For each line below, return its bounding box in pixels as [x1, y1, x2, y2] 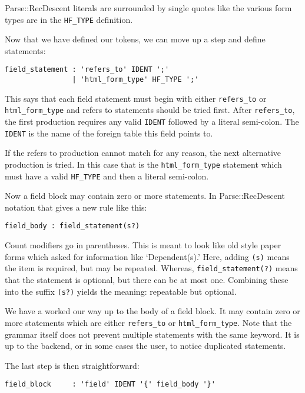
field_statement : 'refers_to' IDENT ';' [5, 65, 170, 74]
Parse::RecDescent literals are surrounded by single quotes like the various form [5, 2, 292, 14]
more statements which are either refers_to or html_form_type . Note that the [5, 316, 292, 328]
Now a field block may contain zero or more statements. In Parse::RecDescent [5, 189, 285, 202]
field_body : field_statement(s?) [5, 222, 140, 231]
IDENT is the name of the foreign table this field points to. [5, 126, 213, 139]
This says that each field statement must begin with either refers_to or [5, 92, 267, 104]
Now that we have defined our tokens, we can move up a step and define [5, 33, 266, 45]
